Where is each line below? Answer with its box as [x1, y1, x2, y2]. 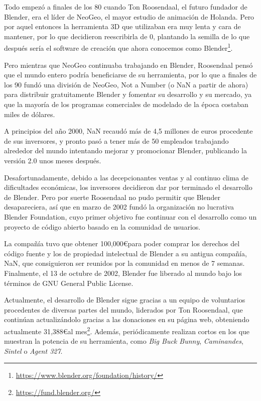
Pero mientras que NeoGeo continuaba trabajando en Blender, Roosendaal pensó [4, 59, 253, 70]
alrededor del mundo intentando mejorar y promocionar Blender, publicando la [4, 145, 247, 156]
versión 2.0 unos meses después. [4, 155, 101, 165]
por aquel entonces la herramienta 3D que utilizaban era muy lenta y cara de [4, 21, 241, 32]
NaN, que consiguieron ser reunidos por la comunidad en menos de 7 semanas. [4, 258, 245, 268]
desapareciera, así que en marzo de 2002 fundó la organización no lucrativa [4, 202, 234, 212]
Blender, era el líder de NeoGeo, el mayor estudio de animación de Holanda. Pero [4, 11, 254, 22]
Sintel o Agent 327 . [4, 345, 63, 356]
